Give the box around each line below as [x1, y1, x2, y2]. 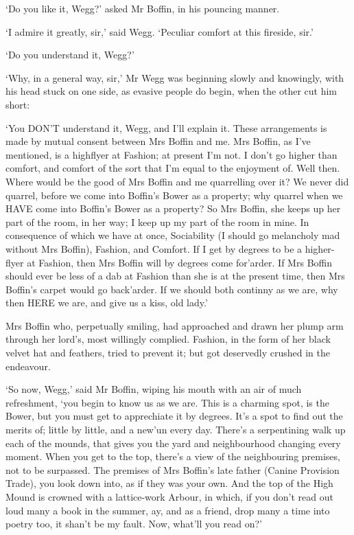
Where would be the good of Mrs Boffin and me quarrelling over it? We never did [5, 174, 349, 188]
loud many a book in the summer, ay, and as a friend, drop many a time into [5, 503, 330, 517]
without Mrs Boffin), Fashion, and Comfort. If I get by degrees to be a [5, 241, 303, 255]
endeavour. [5, 358, 51, 373]
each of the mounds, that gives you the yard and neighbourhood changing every [5, 435, 341, 450]
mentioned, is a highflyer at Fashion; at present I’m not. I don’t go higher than [5, 147, 338, 161]
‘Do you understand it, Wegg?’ [5, 47, 134, 62]
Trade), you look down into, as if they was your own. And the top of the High [5, 476, 333, 490]
